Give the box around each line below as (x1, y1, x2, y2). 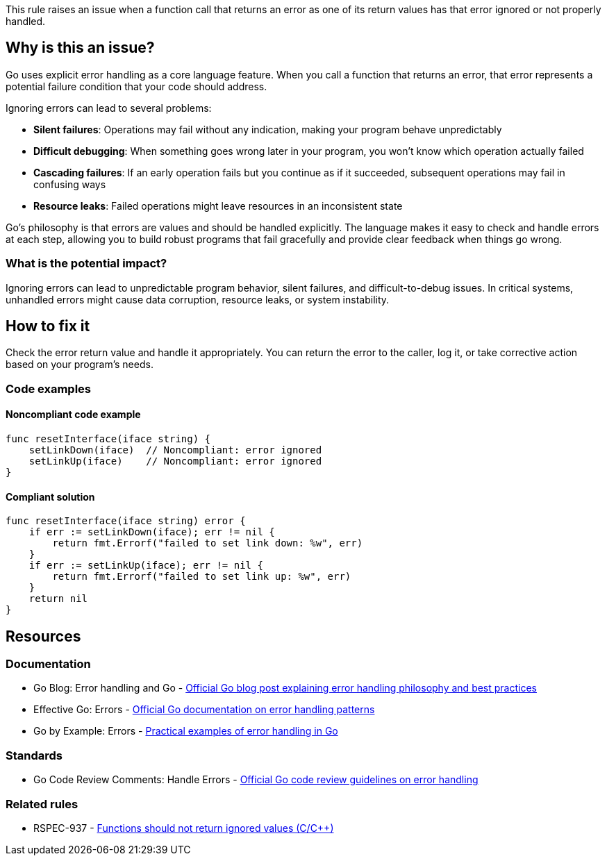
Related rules (6, 796, 78, 811)
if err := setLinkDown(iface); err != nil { (28, 526, 275, 538)
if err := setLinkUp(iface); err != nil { (28, 560, 263, 571)
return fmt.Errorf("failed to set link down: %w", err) (52, 537, 363, 549)
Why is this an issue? (6, 39, 155, 57)
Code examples (6, 381, 92, 396)
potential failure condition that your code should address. (6, 80, 267, 92)
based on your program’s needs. (6, 358, 153, 371)
